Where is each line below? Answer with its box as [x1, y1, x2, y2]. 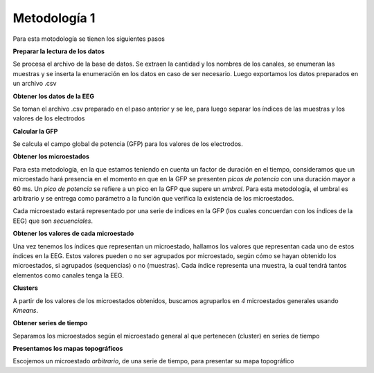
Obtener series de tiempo [12, 319, 88, 327]
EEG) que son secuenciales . [12, 217, 93, 225]
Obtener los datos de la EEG [12, 92, 95, 100]
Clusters [12, 284, 38, 292]
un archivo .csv [12, 80, 57, 88]
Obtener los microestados [12, 152, 90, 161]
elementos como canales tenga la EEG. [12, 271, 125, 280]
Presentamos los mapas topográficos [12, 345, 123, 353]
